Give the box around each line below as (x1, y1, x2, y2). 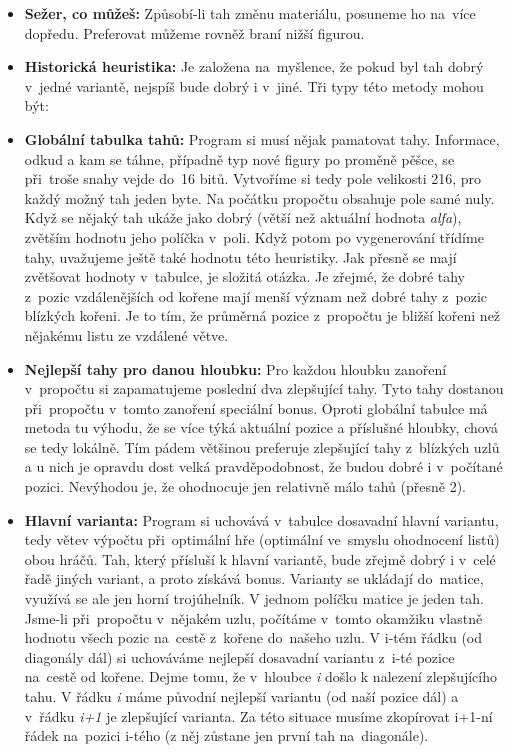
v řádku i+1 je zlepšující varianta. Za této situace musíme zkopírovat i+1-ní (24, 705, 493, 726)
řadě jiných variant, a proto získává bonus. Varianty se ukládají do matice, (24, 568, 484, 589)
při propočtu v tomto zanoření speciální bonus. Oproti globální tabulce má (24, 397, 488, 418)
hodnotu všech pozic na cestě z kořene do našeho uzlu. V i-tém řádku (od (24, 627, 483, 648)
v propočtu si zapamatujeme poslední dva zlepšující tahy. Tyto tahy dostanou (24, 378, 504, 399)
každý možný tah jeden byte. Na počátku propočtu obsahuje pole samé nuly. (24, 187, 495, 208)
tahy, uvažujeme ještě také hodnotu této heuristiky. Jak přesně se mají (24, 246, 457, 267)
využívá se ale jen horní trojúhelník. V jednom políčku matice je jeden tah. (24, 588, 484, 609)
